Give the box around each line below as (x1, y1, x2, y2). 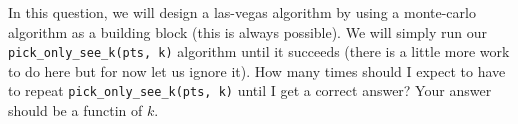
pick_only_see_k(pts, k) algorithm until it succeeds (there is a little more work (8, 41, 510, 62)
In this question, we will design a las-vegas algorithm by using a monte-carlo (8, 2, 476, 22)
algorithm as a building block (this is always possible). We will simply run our (8, 21, 488, 42)
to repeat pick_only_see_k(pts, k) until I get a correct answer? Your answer (8, 80, 492, 101)
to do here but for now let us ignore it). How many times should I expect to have (8, 60, 506, 81)
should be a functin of (8, 100, 143, 121)
